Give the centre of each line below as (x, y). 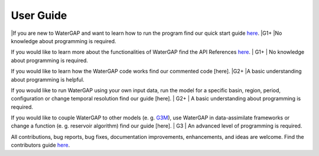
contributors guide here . (40, 145)
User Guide (39, 15)
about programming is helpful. (48, 79)
